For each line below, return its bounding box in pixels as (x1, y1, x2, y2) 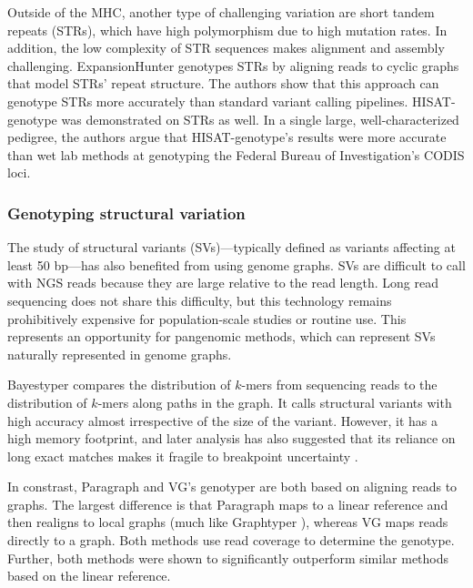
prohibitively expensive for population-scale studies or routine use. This (7, 309, 407, 328)
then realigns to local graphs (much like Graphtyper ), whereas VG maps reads (7, 512, 448, 532)
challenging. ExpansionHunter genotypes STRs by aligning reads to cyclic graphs (7, 56, 459, 75)
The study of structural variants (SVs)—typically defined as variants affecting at (7, 238, 456, 257)
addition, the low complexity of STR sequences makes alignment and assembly (7, 38, 445, 57)
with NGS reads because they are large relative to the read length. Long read (7, 273, 438, 292)
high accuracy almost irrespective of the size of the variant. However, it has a (7, 411, 438, 430)
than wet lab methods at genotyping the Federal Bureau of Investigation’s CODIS (7, 145, 465, 164)
